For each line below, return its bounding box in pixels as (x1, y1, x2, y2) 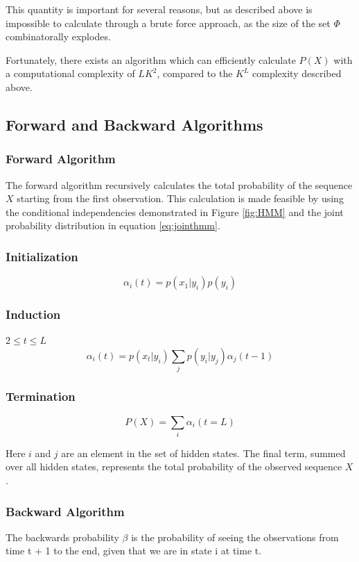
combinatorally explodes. (6, 29, 111, 44)
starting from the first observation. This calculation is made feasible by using (17, 191, 344, 206)
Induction (6, 306, 61, 323)
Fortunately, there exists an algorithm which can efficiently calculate (6, 52, 296, 67)
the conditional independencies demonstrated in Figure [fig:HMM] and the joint (6, 204, 344, 219)
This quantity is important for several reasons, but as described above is (6, 2, 313, 16)
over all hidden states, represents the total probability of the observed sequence (6, 459, 342, 474)
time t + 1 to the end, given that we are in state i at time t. (6, 543, 262, 558)
